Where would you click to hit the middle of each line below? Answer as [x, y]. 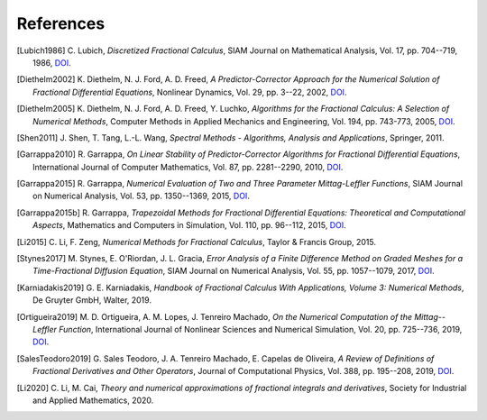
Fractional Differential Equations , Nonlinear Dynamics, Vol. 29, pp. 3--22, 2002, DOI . [190, 92]
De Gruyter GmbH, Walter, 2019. [92, 300]
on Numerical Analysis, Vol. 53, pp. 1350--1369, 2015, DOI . [141, 196]
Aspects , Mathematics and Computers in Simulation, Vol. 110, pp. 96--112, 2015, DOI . [189, 225]
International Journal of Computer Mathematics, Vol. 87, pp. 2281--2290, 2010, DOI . [188, 167]
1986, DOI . [52, 62]
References [61, 23]
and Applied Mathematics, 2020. [93, 400]
